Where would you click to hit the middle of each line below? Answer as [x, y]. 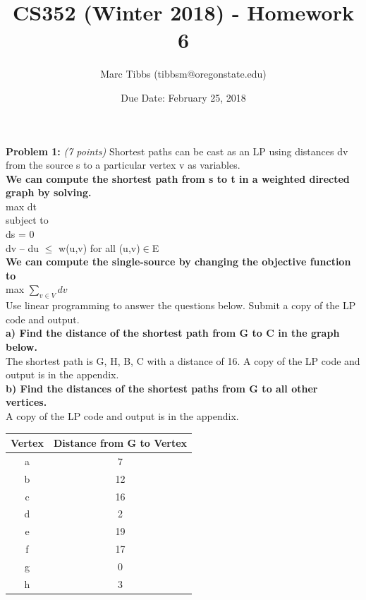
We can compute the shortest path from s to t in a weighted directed [178, 178]
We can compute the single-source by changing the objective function [178, 262]
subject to [27, 220]
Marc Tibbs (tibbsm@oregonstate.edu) [183, 74]
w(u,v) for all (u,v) [99, 247]
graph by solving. [49, 192]
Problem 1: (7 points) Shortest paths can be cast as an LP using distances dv [177, 151]
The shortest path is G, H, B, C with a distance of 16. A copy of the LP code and [183, 360]
